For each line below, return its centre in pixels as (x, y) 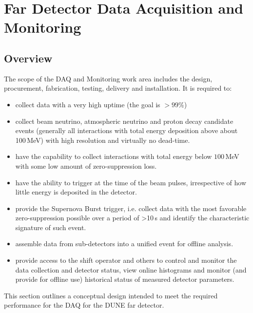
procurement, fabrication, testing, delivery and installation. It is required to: (118, 88)
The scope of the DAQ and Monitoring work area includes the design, (108, 78)
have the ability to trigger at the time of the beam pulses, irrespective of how (131, 182)
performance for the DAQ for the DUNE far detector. (84, 305)
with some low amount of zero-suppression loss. (86, 166)
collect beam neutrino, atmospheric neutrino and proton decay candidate (124, 121)
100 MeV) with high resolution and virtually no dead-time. (103, 140)
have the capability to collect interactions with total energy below (114, 156)
